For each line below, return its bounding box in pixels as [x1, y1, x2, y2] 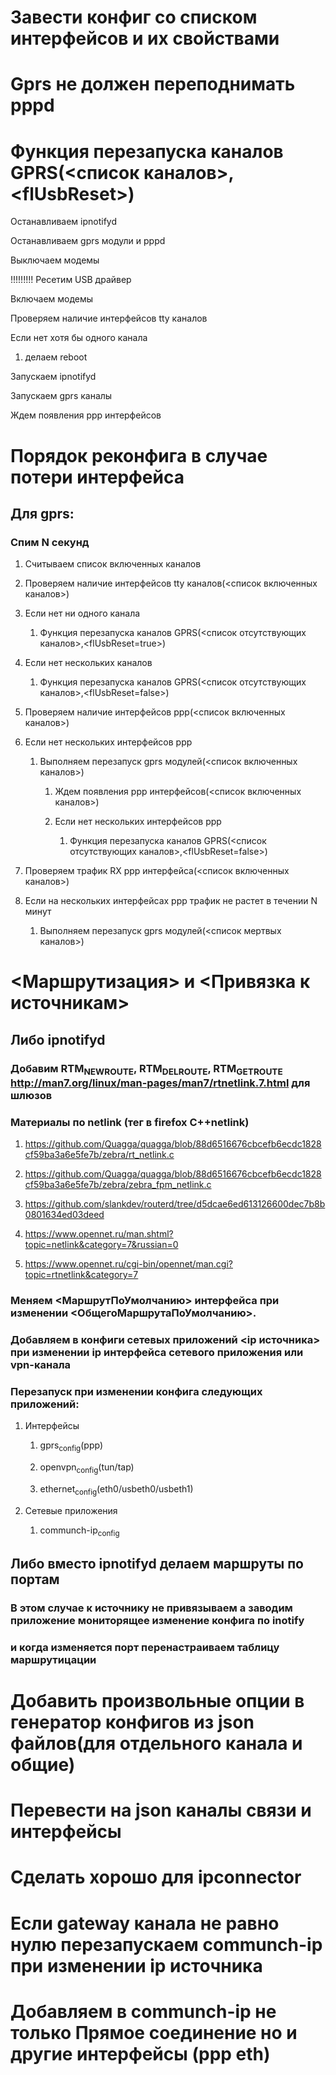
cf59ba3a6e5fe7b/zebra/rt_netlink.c [24, 1149, 175, 1161]
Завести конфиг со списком [10, 6, 258, 29]
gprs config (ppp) [39, 1439, 104, 1454]
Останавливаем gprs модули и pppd [10, 235, 166, 247]
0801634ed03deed [24, 1209, 105, 1221]
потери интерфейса [10, 466, 185, 488]
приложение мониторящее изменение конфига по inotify [10, 1613, 305, 1627]
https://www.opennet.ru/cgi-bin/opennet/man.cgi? [24, 1258, 233, 1270]
